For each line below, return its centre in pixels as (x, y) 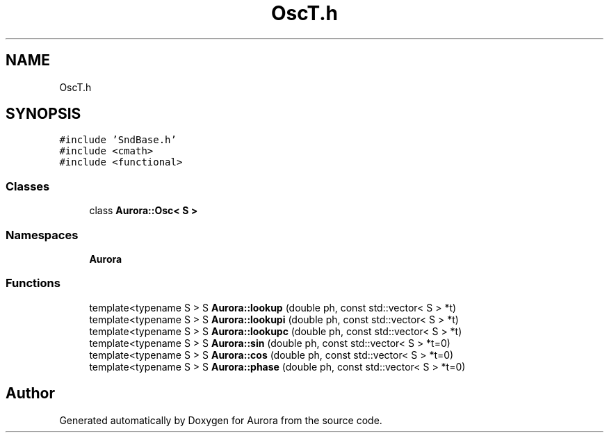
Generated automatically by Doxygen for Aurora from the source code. (221, 420)
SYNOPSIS (43, 114)
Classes (28, 186)
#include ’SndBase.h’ (118, 140)
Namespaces (42, 235)
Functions (33, 283)
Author (30, 394)
